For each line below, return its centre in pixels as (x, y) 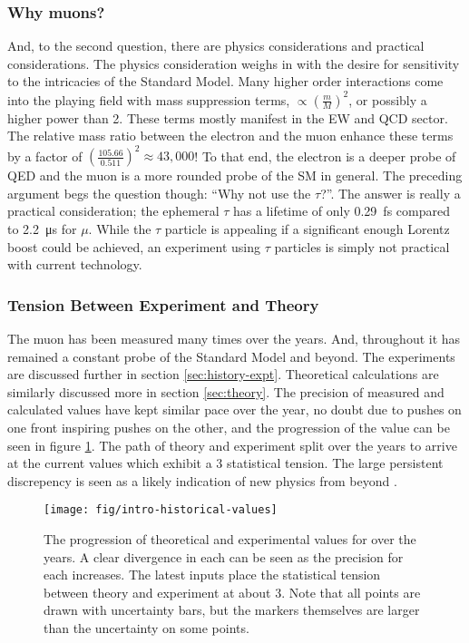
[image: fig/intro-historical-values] (161, 510)
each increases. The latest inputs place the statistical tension (212, 575)
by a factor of (45, 156)
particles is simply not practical (362, 246)
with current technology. (75, 264)
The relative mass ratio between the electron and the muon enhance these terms (230, 136)
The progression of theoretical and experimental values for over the (230, 538)
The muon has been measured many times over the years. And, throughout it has (234, 338)
